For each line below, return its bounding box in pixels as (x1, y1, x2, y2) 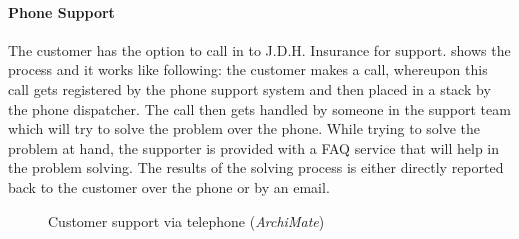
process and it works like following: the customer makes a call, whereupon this (8, 59, 488, 80)
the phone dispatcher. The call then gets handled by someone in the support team (8, 98, 511, 119)
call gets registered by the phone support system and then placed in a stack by (8, 78, 491, 99)
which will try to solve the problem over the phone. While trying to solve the (8, 118, 481, 139)
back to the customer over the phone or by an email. (8, 176, 330, 197)
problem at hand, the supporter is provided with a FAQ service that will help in (8, 137, 500, 158)
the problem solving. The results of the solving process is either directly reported (8, 157, 504, 178)
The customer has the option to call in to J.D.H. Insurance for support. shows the (8, 39, 511, 60)
